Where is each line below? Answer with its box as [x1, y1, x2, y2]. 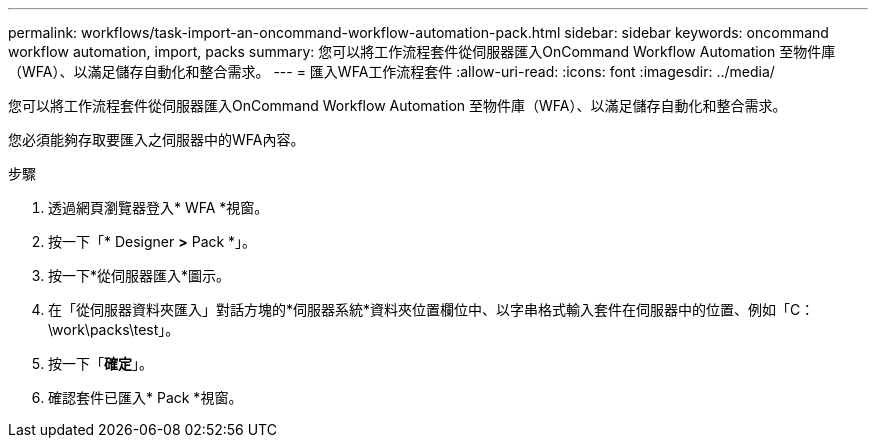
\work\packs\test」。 [48, 321, 180, 338]
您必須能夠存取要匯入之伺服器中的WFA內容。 [8, 131, 305, 148]
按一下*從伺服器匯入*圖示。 [48, 267, 231, 284]
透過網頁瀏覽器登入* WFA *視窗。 [48, 199, 269, 216]
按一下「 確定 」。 [48, 355, 153, 372]
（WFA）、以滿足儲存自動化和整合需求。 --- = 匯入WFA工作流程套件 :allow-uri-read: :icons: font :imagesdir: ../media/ [8, 63, 775, 80]
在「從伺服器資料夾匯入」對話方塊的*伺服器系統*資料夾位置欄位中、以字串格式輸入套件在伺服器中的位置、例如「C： [48, 301, 815, 318]
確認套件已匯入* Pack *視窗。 [48, 389, 243, 406]
